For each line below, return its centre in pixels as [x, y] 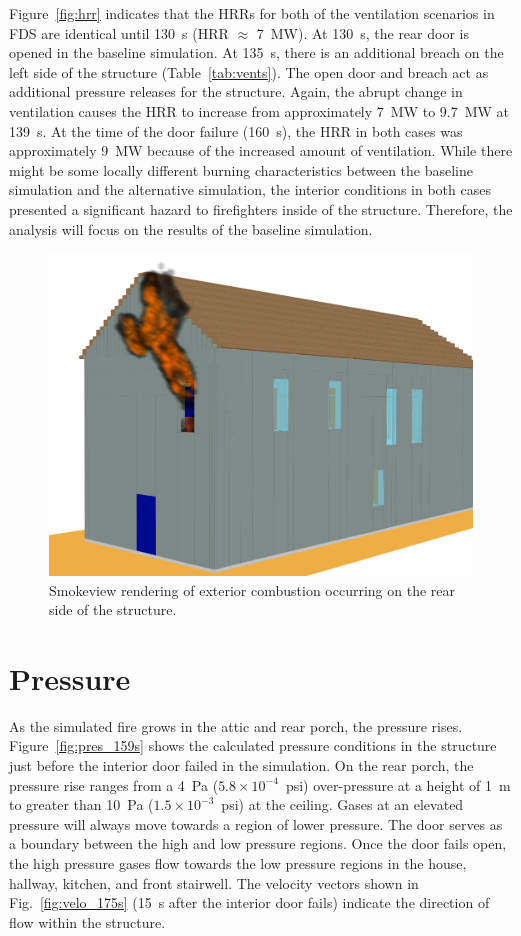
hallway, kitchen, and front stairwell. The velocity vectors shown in [214, 882]
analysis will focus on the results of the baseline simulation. [191, 228]
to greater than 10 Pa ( [81, 804]
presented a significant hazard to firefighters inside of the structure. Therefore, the [261, 208]
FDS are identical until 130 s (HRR [119, 32]
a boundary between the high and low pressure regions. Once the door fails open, [258, 843]
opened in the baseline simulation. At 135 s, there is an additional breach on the [256, 52]
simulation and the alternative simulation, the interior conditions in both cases [250, 189]
